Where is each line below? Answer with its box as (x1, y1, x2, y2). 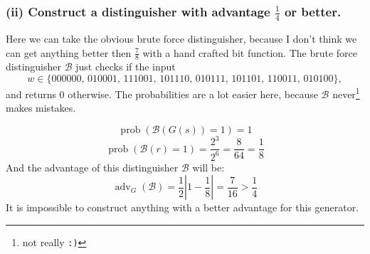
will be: (192, 159, 225, 174)
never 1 (332, 84, 360, 101)
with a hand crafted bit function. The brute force (142, 45, 358, 60)
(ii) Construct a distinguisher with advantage (6, 2, 270, 20)
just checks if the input (75, 59, 176, 74)
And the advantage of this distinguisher (6, 159, 179, 174)
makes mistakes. (6, 100, 76, 115)
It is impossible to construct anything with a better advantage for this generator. (6, 200, 359, 215)
